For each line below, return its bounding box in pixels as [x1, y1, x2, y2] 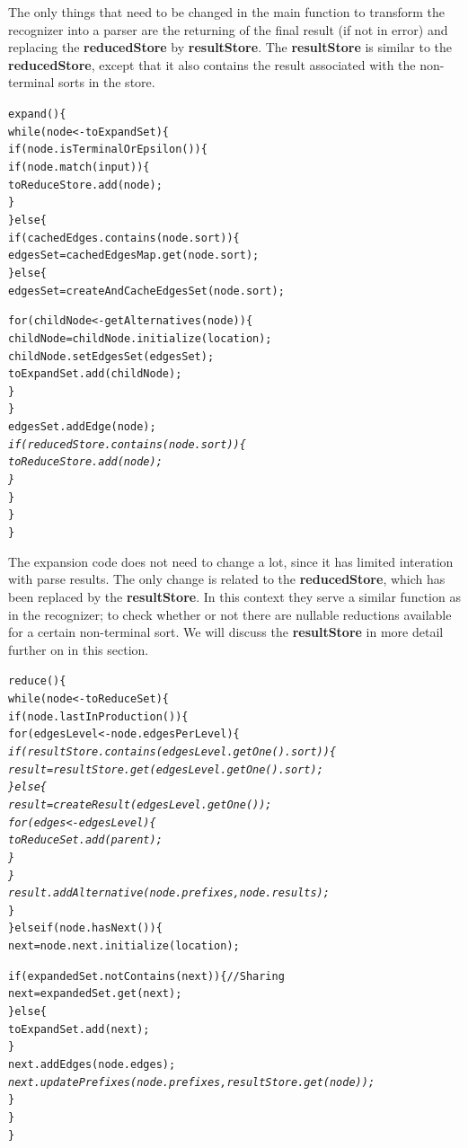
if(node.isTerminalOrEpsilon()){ [8, 143, 208, 156]
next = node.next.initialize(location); [8, 940, 240, 953]
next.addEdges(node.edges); [8, 1058, 176, 1072]
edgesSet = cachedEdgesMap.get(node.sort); [8, 249, 260, 262]
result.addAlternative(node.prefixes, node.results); [8, 887, 330, 900]
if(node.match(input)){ [8, 160, 150, 173]
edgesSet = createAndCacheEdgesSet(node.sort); [8, 284, 285, 297]
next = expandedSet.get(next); [8, 987, 182, 1001]
